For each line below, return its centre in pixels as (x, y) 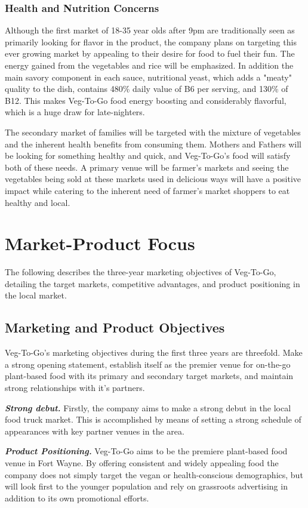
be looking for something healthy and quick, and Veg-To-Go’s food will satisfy (148, 156)
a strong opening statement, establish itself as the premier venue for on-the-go (148, 364)
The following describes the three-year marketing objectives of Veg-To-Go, (141, 272)
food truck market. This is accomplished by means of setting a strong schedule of (153, 419)
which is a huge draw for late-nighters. (75, 112)
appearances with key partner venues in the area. (95, 431)
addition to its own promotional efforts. (77, 498)
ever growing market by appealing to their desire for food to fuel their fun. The (150, 53)
